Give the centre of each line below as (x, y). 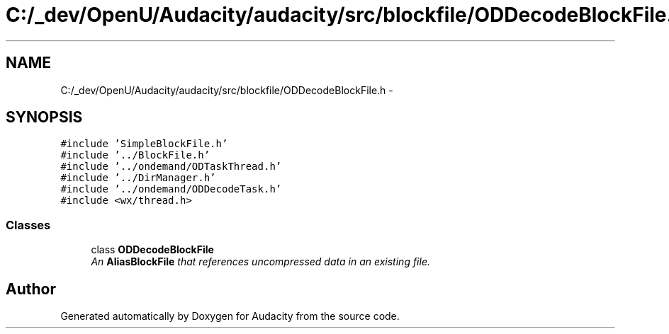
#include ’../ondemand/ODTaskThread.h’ (171, 167)
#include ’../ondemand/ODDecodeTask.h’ (171, 189)
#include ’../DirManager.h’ (138, 178)
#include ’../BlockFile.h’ (135, 155)
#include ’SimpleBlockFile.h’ (144, 144)
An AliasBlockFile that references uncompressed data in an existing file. (260, 262)
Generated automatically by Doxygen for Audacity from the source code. (230, 316)
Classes (28, 225)
